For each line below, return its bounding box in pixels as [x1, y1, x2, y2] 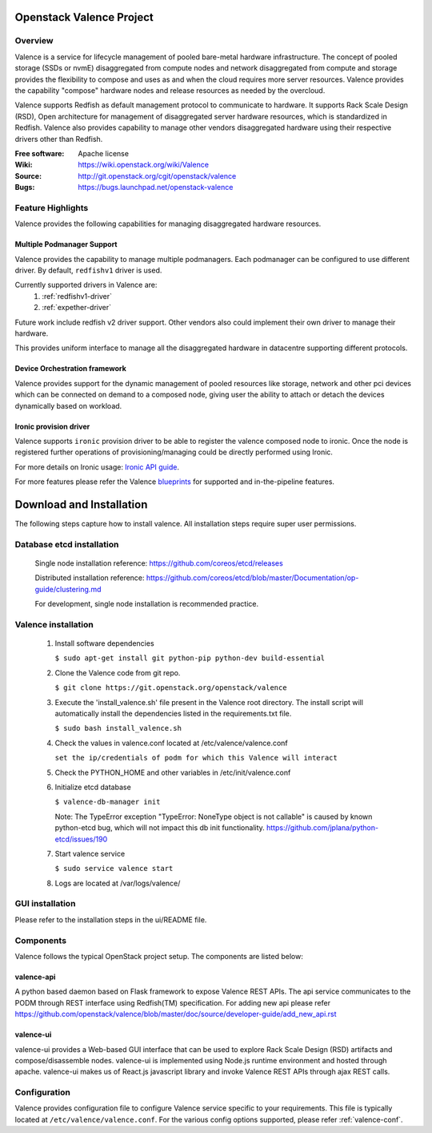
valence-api [14, 972, 56, 982]
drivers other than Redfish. [14, 134, 103, 143]
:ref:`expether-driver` [42, 303, 112, 312]
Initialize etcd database [54, 782, 131, 792]
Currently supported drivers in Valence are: [14, 280, 158, 290]
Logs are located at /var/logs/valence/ [54, 878, 181, 888]
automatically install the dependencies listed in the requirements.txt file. [54, 709, 292, 718]
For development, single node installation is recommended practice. [34, 599, 259, 609]
